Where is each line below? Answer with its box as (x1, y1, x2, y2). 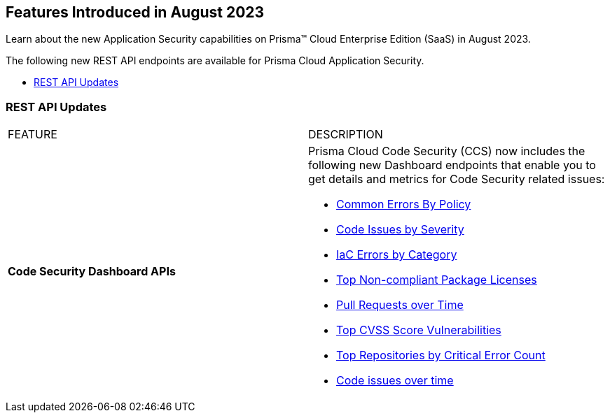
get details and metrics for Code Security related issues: (308, 172, 605, 187)
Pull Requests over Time (336, 298, 464, 312)
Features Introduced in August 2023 (6, 3, 265, 21)
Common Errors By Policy (336, 197, 471, 212)
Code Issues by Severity (336, 222, 464, 237)
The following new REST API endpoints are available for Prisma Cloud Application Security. (6, 55, 424, 67)
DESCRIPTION (308, 127, 383, 142)
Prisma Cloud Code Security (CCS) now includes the (308, 144, 585, 159)
